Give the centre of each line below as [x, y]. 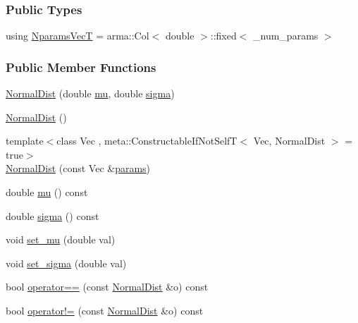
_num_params [286, 36]
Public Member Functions [81, 67]
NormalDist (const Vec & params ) [78, 168]
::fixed [223, 36]
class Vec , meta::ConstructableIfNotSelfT [147, 141]
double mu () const [47, 192]
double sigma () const [53, 215]
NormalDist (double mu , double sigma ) [90, 93]
